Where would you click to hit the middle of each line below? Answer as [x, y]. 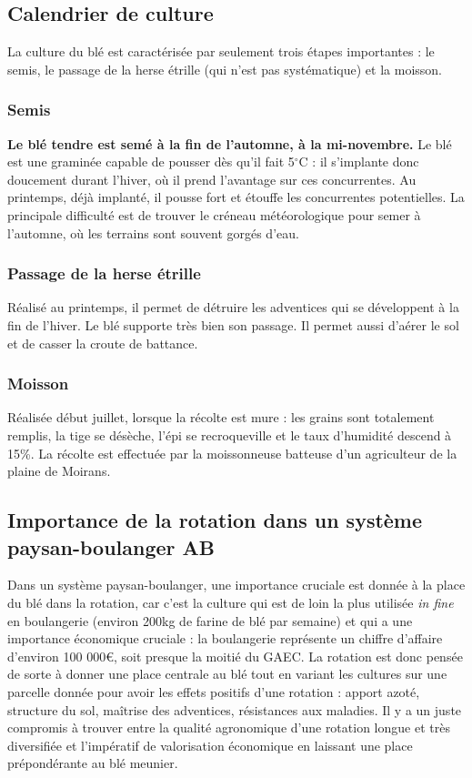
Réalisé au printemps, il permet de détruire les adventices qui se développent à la [233, 307]
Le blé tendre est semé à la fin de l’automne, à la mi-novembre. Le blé [230, 143]
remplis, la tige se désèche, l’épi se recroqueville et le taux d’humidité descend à [230, 434]
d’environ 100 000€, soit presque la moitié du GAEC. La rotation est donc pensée [235, 656]
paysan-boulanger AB [111, 546]
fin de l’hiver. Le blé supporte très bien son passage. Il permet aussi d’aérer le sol [233, 324]
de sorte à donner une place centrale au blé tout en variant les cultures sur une [227, 674]
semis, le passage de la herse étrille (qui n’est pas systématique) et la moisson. [225, 69]
